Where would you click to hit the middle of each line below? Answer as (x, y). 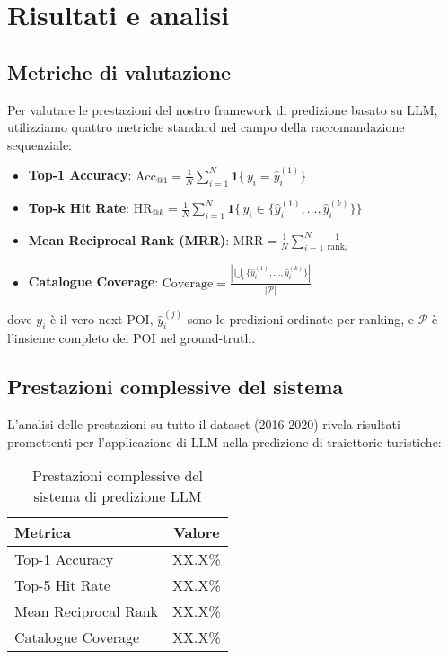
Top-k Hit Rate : (79, 208)
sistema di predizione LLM (118, 496)
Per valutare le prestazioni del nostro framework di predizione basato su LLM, (223, 109)
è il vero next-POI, (101, 319)
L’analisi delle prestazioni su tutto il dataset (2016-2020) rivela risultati (204, 423)
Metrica (43, 532)
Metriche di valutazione (119, 71)
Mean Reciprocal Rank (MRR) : (129, 239)
